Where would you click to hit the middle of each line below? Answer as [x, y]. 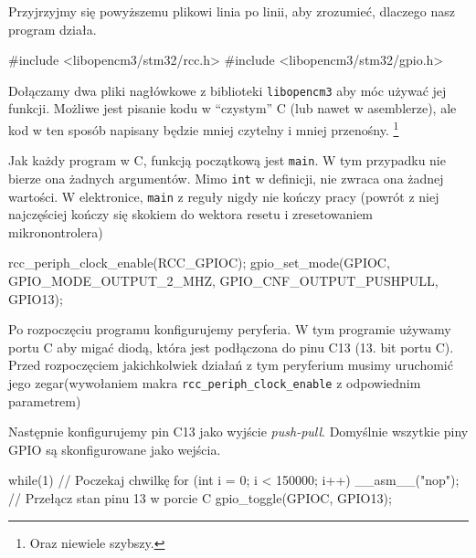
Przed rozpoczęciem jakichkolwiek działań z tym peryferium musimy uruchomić [231, 365]
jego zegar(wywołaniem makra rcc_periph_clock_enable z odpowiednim [215, 383]
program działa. [53, 29]
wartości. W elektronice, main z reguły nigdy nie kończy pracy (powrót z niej [224, 196]
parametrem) [45, 400]
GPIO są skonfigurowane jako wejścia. [115, 449]
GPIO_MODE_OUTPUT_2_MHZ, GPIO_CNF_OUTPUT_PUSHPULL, [223, 281]
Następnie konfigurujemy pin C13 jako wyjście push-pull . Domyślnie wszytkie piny [238, 432]
